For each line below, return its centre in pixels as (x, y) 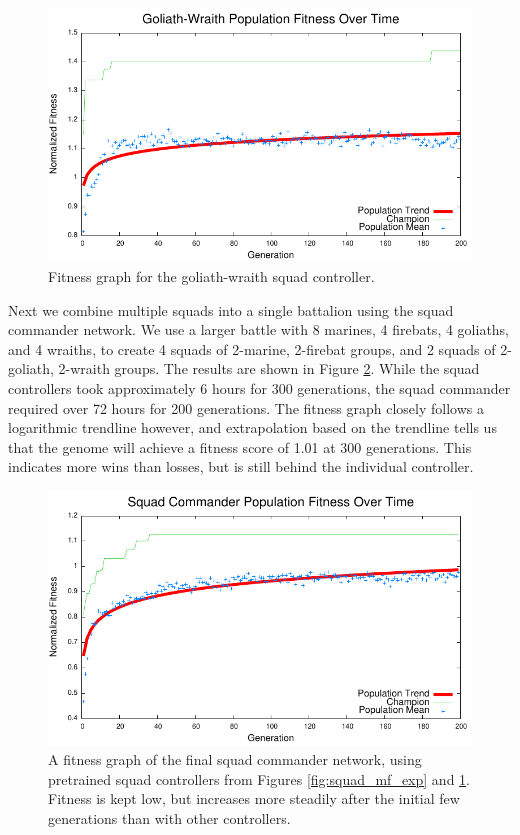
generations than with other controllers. (169, 817)
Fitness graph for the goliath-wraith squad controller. (211, 275)
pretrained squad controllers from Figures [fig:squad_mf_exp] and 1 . (259, 778)
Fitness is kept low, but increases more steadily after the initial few (254, 798)
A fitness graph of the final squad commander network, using (235, 758)
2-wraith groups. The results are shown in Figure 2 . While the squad (269, 368)
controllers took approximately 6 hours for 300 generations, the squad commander (259, 387)
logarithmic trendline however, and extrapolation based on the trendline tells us (252, 427)
